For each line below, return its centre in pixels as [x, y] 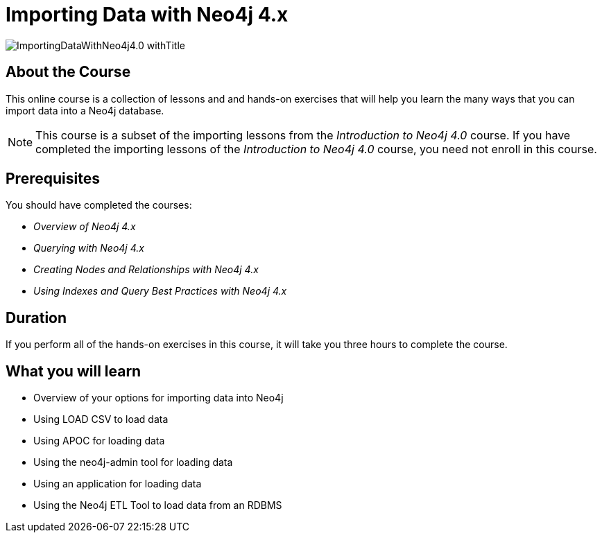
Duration [36, 318]
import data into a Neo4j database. [85, 110]
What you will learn [74, 371]
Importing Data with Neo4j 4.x [147, 15]
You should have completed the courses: [99, 205]
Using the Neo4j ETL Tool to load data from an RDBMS [158, 505]
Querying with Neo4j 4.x [89, 248]
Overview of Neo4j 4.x [85, 227]
